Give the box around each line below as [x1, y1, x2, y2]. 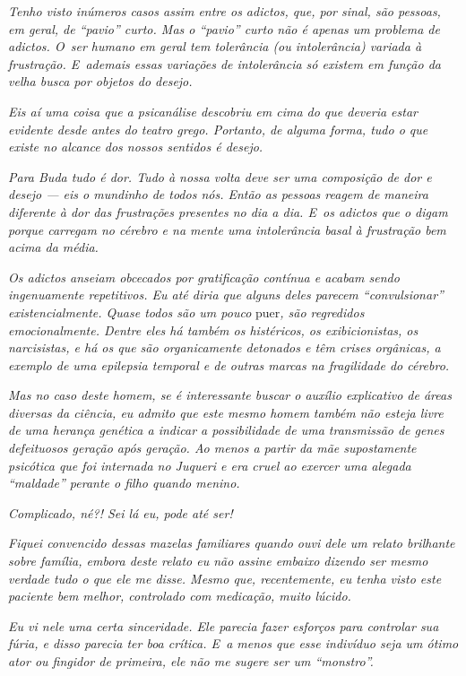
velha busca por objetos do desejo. [8, 72, 193, 91]
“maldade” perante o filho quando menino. [8, 473, 240, 492]
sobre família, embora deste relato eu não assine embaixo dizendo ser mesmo [8, 551, 428, 570]
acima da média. [8, 238, 99, 256]
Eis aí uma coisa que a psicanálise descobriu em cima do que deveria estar [8, 101, 419, 120]
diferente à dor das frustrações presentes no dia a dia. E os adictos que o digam [8, 202, 448, 221]
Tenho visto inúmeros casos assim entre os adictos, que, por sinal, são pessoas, [8, 2, 441, 20]
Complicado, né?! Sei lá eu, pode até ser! [8, 503, 233, 522]
